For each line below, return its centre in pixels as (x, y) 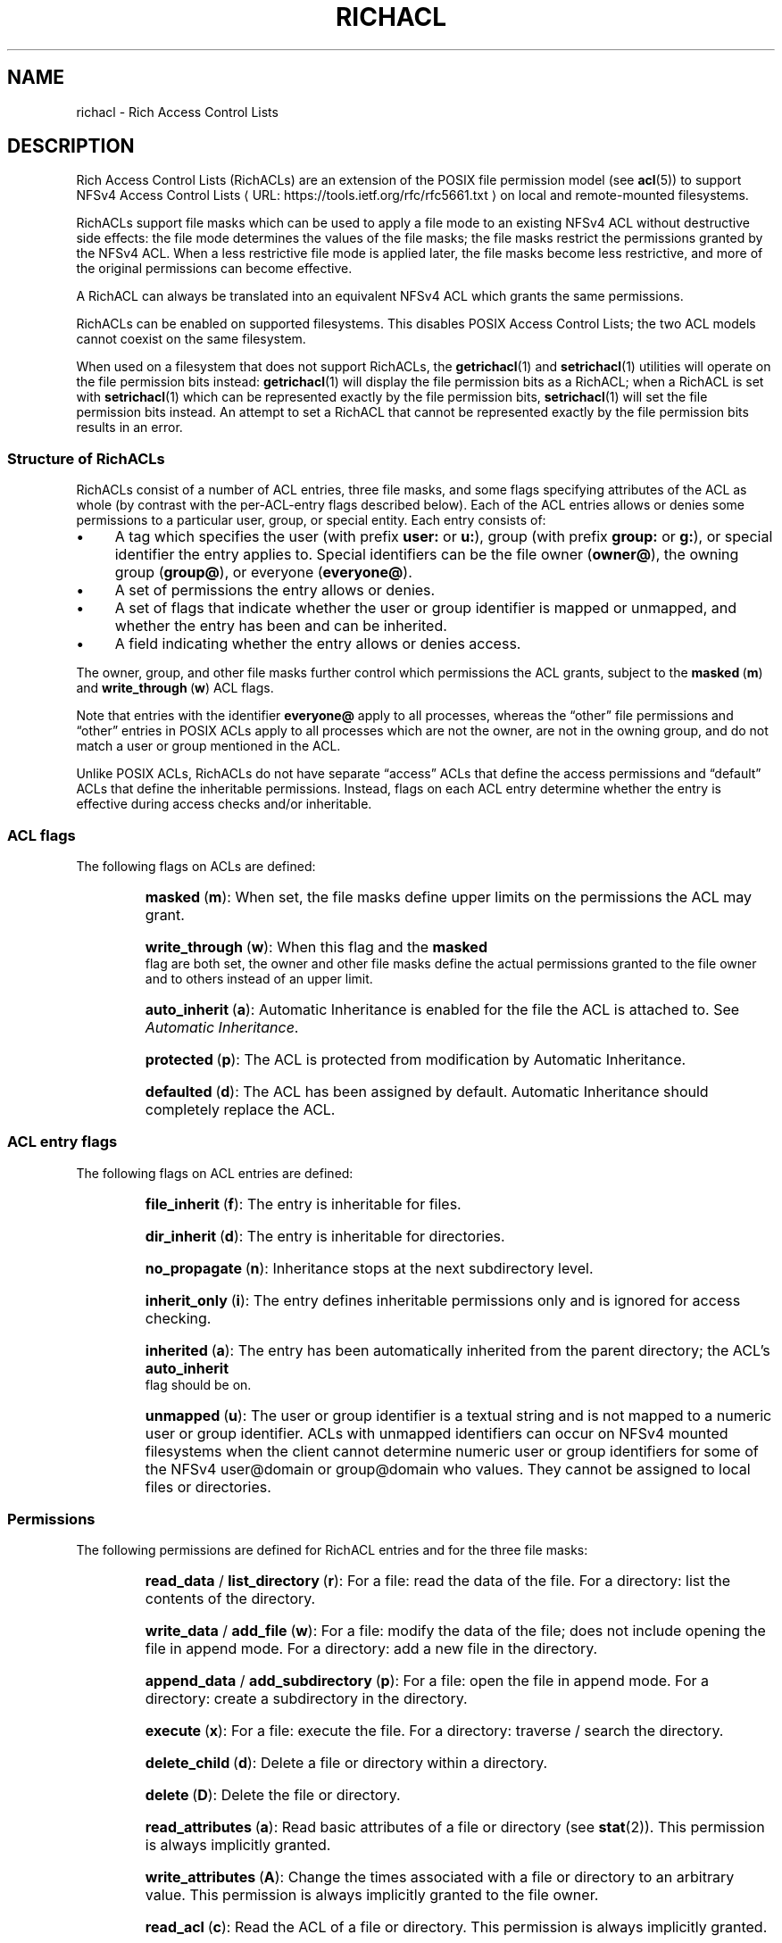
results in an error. (129, 428)
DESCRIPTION (71, 146)
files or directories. (208, 1486)
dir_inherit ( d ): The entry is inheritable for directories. (325, 1236)
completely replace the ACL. (240, 1109)
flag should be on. (198, 1384)
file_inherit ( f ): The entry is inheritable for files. (303, 1204)
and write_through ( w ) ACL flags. (175, 688)
